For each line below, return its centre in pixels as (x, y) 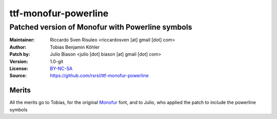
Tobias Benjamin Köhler (75, 47)
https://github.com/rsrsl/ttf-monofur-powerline (99, 76)
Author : (18, 47)
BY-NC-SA (61, 68)
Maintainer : (22, 40)
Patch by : (20, 54)
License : (19, 68)
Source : (18, 76)
